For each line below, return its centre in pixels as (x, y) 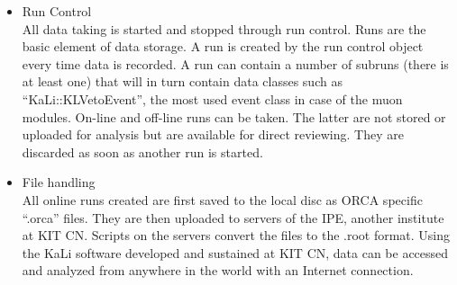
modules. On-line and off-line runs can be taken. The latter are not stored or (234, 116)
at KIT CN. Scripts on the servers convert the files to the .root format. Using (236, 235)
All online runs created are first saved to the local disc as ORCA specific (222, 199)
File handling (59, 182)
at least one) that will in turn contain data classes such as (182, 81)
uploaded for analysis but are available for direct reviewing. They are (213, 134)
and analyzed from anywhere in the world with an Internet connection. (218, 270)
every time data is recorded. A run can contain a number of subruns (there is (235, 63)
